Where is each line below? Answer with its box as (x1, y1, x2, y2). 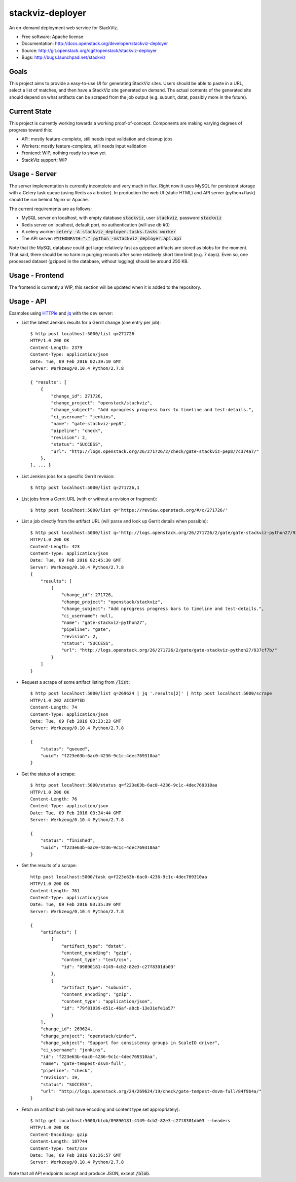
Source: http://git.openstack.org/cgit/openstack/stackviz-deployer (21, 47, 157, 53)
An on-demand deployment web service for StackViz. (9, 25, 118, 31)
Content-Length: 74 (30, 704, 77, 710)
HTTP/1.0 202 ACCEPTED (30, 698, 85, 703)
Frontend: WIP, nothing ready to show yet (21, 150, 106, 156)
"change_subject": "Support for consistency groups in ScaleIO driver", (40, 1040, 221, 1046)
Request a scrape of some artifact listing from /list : (21, 679, 130, 685)
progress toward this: (9, 127, 53, 133)
